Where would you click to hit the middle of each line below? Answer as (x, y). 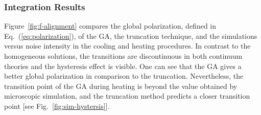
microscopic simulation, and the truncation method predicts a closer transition (127, 96)
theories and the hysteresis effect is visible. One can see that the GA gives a (123, 66)
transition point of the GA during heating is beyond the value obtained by (121, 86)
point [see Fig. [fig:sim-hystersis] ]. (57, 106)
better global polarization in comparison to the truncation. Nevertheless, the (124, 76)
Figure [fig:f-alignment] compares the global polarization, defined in (110, 26)
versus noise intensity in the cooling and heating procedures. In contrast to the (127, 46)
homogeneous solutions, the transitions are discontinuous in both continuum (123, 56)
